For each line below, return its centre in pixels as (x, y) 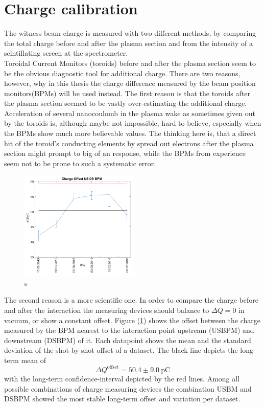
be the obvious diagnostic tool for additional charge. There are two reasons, (122, 73)
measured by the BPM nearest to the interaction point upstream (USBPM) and (129, 330)
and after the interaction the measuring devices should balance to (107, 310)
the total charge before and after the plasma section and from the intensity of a (128, 43)
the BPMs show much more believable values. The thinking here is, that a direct (130, 133)
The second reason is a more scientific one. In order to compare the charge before (131, 300)
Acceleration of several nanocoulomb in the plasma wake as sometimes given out (130, 113)
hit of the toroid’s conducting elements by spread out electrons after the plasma (129, 143)
